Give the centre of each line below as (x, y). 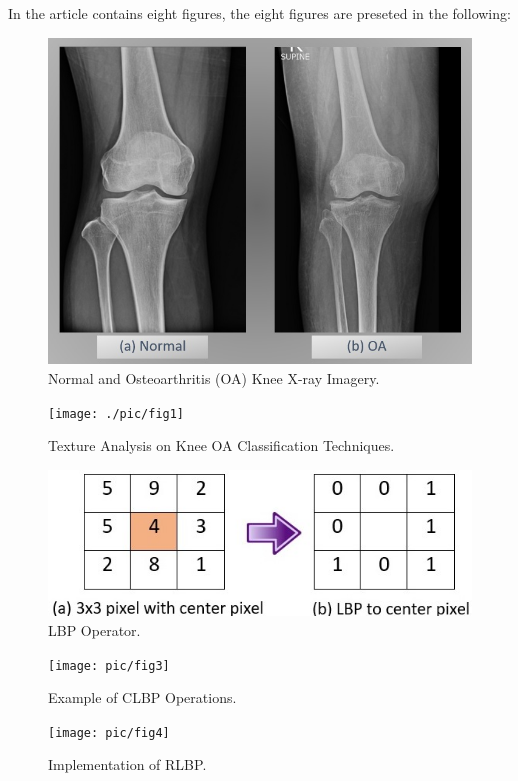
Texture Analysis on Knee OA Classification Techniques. (221, 445)
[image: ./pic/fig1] (116, 413)
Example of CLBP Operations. (142, 697)
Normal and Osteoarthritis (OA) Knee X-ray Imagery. (214, 377)
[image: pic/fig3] (109, 665)
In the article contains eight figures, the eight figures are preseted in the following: (259, 13)
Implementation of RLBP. (127, 764)
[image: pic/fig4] (109, 732)
